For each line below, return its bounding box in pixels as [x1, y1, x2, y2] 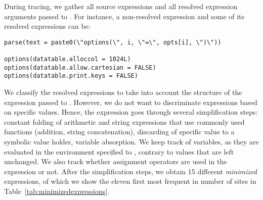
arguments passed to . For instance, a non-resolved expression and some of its [4, 11, 245, 21]
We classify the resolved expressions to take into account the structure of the [4, 87, 242, 97]
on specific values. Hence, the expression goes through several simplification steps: [4, 107, 258, 117]
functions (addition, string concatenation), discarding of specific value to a [4, 126, 235, 137]
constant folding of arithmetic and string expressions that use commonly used [4, 116, 245, 127]
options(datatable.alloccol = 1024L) [4, 56, 131, 63]
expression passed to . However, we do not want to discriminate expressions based [4, 96, 257, 107]
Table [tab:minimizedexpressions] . [4, 186, 109, 196]
